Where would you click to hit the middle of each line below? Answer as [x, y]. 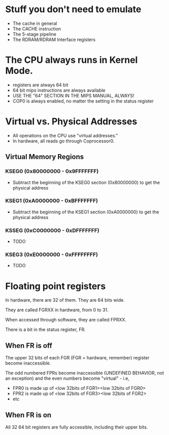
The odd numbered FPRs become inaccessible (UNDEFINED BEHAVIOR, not [84, 373]
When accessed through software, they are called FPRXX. [66, 320]
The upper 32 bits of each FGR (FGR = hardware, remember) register [77, 358]
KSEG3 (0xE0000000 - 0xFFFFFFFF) [52, 255]
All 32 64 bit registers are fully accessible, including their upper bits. [77, 427]
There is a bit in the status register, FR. [46, 330]
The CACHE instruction [37, 28]
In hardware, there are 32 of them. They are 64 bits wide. [65, 300]
